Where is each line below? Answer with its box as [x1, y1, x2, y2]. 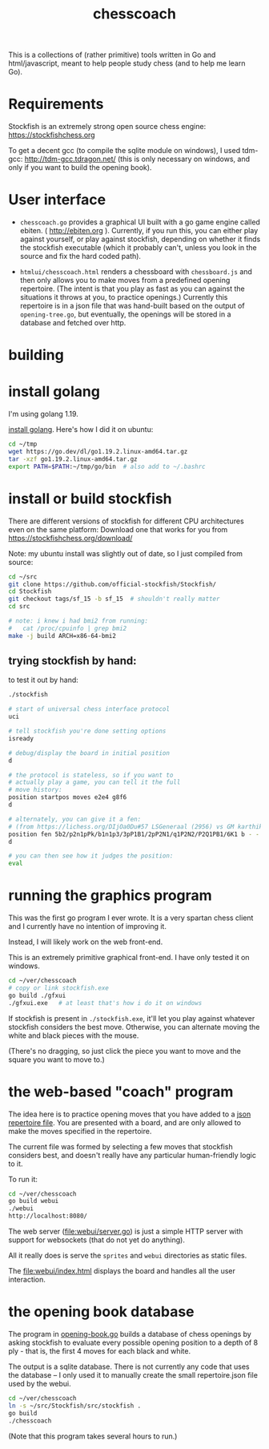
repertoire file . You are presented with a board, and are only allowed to [8, 1117, 242, 1127]
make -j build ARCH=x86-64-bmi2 [8, 632, 116, 640]
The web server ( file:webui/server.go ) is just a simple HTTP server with [8, 1227, 243, 1237]
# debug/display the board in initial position [8, 749, 171, 757]
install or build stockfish [8, 490, 172, 507]
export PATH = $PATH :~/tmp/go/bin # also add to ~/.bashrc [8, 462, 206, 470]
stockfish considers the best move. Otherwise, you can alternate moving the [8, 1022, 260, 1031]
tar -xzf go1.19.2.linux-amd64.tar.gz [8, 454, 138, 463]
